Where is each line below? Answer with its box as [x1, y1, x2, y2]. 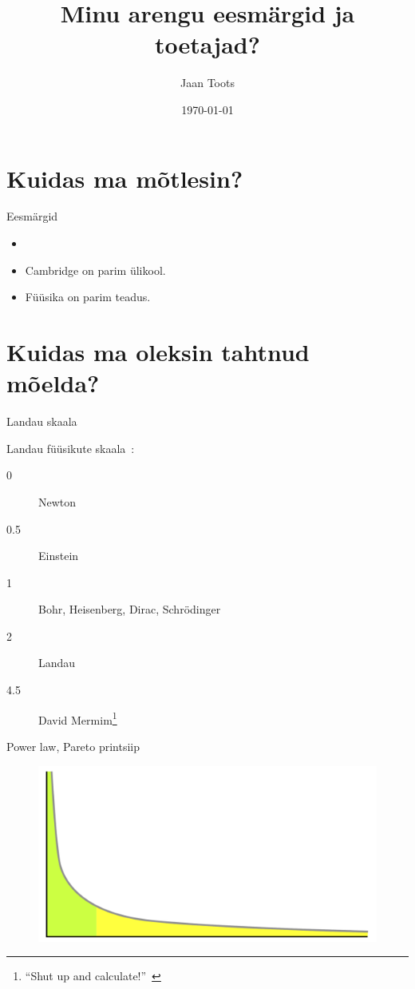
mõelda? [6, 367, 100, 399]
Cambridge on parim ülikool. [25, 261, 166, 278]
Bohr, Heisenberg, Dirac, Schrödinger [38, 601, 221, 618]
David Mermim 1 [38, 709, 117, 728]
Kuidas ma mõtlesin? [6, 161, 243, 194]
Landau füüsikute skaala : [6, 439, 135, 456]
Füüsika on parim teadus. [25, 288, 151, 305]
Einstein [38, 547, 79, 564]
